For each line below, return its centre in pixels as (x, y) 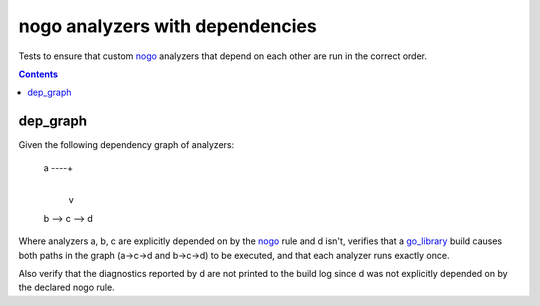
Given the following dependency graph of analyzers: (126, 145)
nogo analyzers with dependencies (167, 26)
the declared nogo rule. (66, 287)
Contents (38, 74)
